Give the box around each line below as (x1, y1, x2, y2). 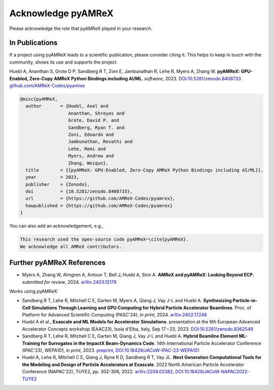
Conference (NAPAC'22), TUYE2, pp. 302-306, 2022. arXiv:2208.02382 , (22, 369, 175, 375)
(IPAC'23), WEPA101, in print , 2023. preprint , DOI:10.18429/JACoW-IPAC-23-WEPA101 (22, 347, 200, 353)
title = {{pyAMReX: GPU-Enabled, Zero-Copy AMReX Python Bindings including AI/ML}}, (25, 167, 264, 173)
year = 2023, (25, 174, 80, 180)
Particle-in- (232, 298, 258, 304)
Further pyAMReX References (9, 258, 106, 267)
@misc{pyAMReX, (20, 96, 58, 102)
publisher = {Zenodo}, (25, 181, 90, 187)
